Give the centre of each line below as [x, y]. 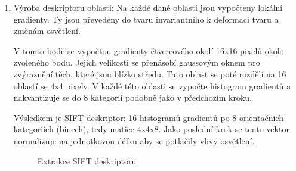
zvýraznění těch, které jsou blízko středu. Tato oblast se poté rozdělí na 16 [150, 74]
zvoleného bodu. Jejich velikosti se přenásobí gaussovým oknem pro [137, 62]
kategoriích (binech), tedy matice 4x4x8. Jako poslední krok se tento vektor [151, 129]
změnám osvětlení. [47, 31]
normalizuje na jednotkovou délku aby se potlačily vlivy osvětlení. [134, 140]
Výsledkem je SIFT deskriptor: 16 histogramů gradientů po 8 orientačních [148, 117]
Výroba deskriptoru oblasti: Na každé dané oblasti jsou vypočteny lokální [148, 7]
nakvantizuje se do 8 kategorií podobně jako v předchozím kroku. [133, 97]
